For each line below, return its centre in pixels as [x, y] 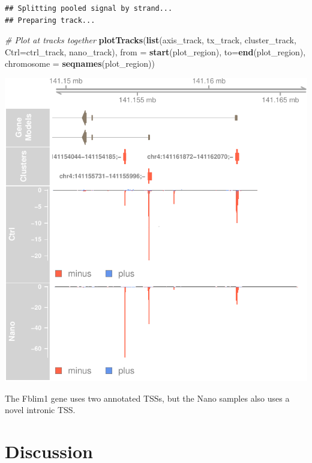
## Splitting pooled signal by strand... [89, 8]
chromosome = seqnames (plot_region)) [80, 63]
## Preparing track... [50, 20]
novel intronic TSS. [40, 410]
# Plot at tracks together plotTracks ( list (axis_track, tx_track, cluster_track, [151, 40]
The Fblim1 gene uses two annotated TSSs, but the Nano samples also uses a [147, 398]
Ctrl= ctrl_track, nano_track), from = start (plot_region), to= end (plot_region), [155, 51]
